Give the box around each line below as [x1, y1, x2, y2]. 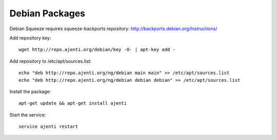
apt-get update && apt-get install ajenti [18, 100, 127, 106]
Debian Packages [9, 8, 86, 19]
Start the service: [9, 111, 46, 118]
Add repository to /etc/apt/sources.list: [9, 58, 92, 64]
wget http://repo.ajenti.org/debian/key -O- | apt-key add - [18, 46, 175, 53]
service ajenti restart [18, 124, 78, 130]
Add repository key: [9, 35, 51, 41]
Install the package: [9, 88, 51, 95]
